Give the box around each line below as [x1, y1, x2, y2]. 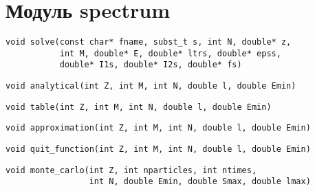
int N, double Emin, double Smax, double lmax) [89, 177, 311, 187]
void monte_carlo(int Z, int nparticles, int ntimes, [6, 165, 257, 175]
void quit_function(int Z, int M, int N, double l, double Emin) [6, 144, 311, 155]
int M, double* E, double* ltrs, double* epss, [59, 48, 281, 58]
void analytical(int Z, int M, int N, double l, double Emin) [6, 81, 296, 91]
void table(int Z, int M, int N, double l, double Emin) [6, 102, 272, 112]
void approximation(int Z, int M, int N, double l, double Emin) [6, 123, 311, 133]
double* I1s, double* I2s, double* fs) [59, 60, 242, 70]
